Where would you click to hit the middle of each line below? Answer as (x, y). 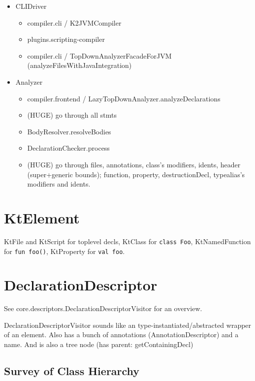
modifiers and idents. (59, 184)
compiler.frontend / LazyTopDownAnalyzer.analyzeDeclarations (124, 98)
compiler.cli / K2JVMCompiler (74, 22)
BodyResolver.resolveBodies (69, 131)
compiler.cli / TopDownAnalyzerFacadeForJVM (99, 55)
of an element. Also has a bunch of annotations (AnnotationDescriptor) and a (121, 334)
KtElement (42, 217)
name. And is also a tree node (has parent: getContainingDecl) (99, 344)
